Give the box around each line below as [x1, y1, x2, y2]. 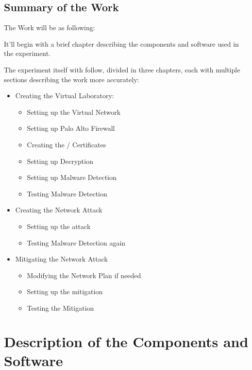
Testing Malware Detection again [27, 237, 126, 247]
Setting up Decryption [27, 156, 93, 166]
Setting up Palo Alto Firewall [27, 123, 115, 133]
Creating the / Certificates [27, 139, 106, 149]
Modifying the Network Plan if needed [27, 270, 141, 280]
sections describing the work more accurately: [4, 74, 139, 84]
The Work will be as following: [4, 22, 95, 33]
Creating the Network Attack [15, 205, 102, 215]
